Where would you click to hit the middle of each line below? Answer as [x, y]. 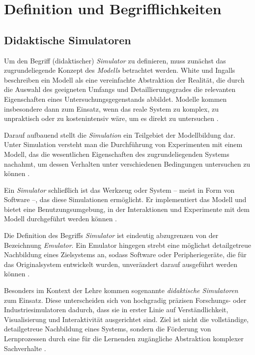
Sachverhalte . [25, 348]
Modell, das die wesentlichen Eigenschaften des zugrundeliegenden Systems [117, 154]
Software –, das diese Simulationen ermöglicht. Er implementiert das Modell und [125, 199]
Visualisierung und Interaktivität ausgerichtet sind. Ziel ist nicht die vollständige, [127, 319]
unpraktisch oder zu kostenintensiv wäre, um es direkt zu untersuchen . [111, 118]
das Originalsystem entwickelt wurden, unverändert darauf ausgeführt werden [121, 264]
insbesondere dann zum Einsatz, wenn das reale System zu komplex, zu [111, 108]
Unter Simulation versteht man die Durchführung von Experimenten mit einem [123, 144]
